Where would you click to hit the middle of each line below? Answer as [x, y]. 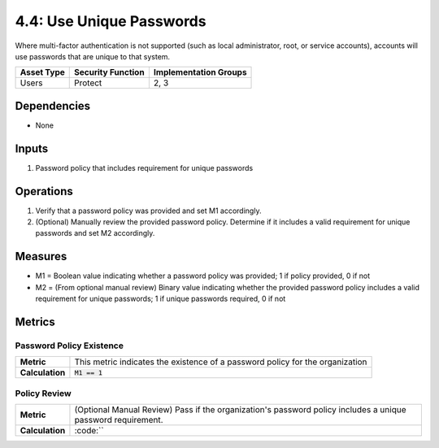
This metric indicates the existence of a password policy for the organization [221, 362]
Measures [41, 257]
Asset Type [42, 72]
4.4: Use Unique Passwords [111, 21]
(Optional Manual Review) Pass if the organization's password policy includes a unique [240, 410]
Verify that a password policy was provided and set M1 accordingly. [148, 211]
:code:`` [89, 431]
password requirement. [119, 420]
